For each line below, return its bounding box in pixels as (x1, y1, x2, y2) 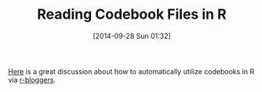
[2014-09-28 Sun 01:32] (93, 31, 171, 41)
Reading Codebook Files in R (37, 5, 227, 23)
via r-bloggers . (8, 75, 56, 84)
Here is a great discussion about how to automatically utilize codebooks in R (8, 66, 255, 76)
